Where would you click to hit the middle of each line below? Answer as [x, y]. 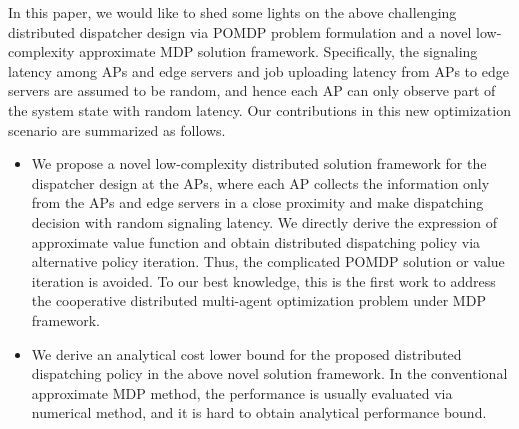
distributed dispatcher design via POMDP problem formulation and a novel [240, 31]
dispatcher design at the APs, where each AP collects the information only [260, 182]
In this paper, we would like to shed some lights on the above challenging [232, 12]
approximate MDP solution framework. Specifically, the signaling [278, 51]
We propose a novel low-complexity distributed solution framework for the [259, 163]
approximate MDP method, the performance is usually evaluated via [242, 392]
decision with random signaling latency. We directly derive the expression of [264, 221]
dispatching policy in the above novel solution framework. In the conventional [269, 373]
